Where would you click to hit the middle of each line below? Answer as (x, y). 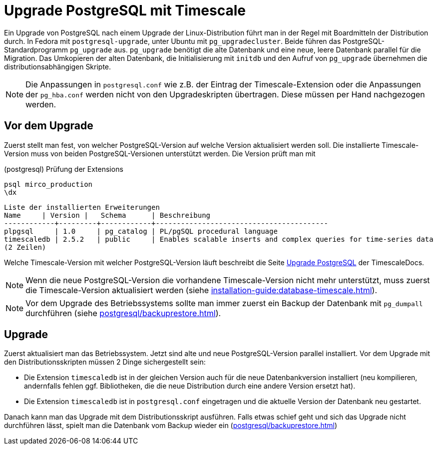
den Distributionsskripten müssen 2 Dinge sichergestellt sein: (105, 362)
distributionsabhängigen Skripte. (58, 66)
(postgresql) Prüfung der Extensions (64, 169)
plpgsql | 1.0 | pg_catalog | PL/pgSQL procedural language (141, 231)
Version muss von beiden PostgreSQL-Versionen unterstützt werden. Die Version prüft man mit (160, 153)
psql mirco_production (48, 184)
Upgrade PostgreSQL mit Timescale (125, 10)
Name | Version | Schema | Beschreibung (107, 215)
